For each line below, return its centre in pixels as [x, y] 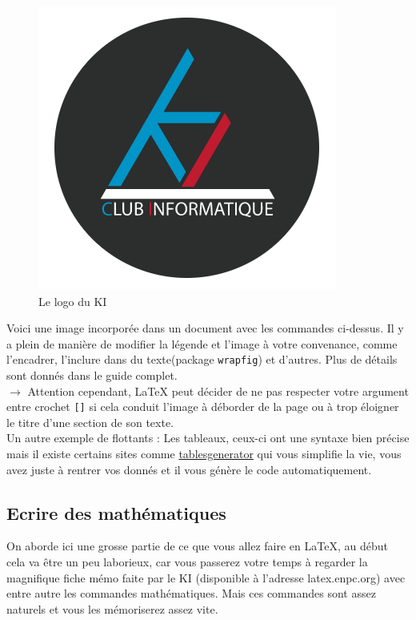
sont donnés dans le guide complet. [92, 375]
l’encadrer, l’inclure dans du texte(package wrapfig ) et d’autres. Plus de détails [202, 359]
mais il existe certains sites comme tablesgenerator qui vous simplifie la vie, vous [204, 454]
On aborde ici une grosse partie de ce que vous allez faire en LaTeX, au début [197, 546]
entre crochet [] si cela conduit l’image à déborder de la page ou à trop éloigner [203, 407]
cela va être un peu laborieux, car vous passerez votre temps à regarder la [187, 562]
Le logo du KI [73, 301]
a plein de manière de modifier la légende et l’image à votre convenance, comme [202, 343]
